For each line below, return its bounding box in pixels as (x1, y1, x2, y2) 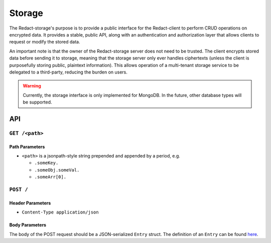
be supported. (23, 99, 52, 105)
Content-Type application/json (22, 209, 99, 215)
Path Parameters (9, 143, 45, 149)
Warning (23, 83, 41, 89)
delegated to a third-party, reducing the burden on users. (9, 69, 128, 75)
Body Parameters (9, 222, 47, 228)
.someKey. (34, 160, 59, 166)
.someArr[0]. (34, 174, 67, 180)
